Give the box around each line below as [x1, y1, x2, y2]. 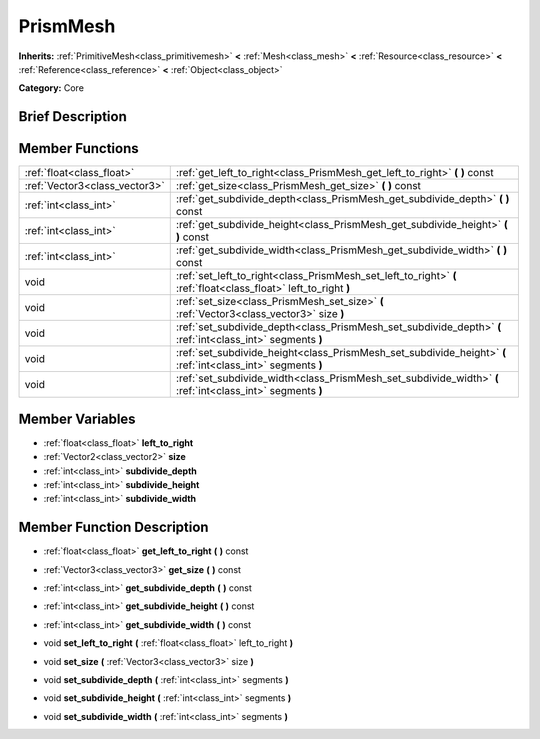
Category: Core [18, 82, 85, 94]
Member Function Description [18, 519, 209, 536]
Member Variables [18, 410, 136, 427]
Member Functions [18, 140, 139, 157]
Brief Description [18, 108, 127, 125]
